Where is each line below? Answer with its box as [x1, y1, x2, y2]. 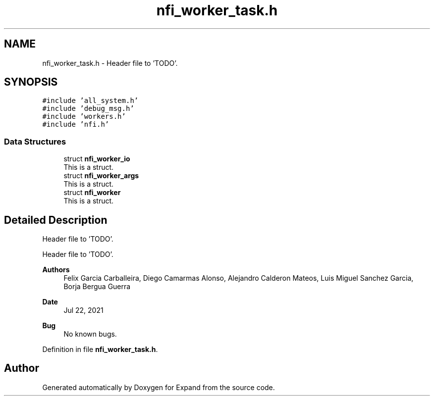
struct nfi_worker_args [63, 171, 139, 180]
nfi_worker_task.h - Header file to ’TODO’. [42, 58, 178, 67]
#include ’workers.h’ [42, 112, 126, 121]
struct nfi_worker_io [63, 154, 130, 163]
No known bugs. [63, 330, 117, 339]
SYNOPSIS [4, 76, 58, 89]
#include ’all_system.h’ [42, 97, 139, 105]
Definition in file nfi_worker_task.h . [42, 345, 158, 354]
